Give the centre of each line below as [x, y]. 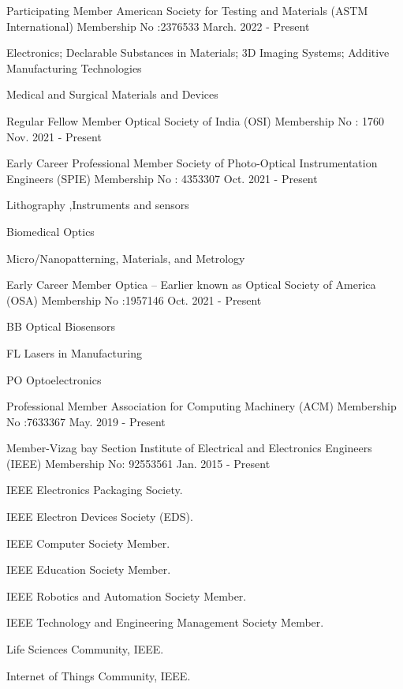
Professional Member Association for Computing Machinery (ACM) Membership [201, 406]
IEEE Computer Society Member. [88, 543]
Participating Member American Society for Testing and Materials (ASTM [187, 10]
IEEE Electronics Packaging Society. [95, 490]
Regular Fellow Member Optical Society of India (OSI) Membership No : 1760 [195, 120]
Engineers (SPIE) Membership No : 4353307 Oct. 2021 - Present [162, 178]
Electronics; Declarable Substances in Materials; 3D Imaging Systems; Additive [198, 52]
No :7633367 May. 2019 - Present [86, 421]
